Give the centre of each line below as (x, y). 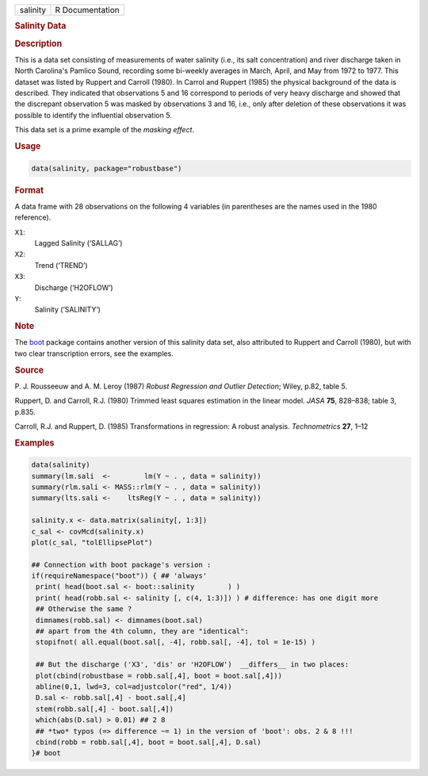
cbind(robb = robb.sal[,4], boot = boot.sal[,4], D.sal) (149, 742)
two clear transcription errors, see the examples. (94, 354)
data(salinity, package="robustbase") (107, 168)
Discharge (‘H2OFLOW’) (74, 287)
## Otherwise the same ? (84, 609)
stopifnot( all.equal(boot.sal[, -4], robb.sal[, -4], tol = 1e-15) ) (176, 642)
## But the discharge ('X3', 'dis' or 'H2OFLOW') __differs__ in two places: (193, 665)
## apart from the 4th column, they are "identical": (142, 631)
